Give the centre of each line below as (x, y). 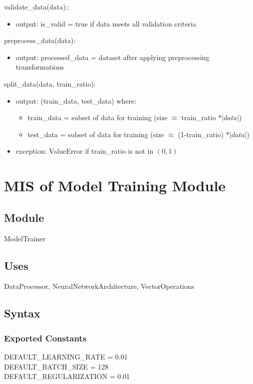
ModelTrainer (25, 238)
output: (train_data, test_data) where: (76, 100)
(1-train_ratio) (201, 134)
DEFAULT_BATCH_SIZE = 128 (56, 366)
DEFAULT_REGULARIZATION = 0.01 (67, 376)
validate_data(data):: (37, 7)
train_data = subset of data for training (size (98, 117)
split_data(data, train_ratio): (50, 83)
